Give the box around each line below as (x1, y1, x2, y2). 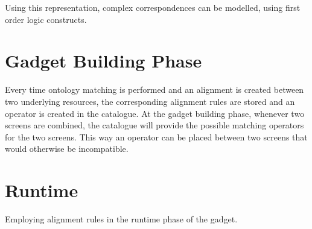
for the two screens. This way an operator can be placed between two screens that (5, 130, 308, 143)
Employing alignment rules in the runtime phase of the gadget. (5, 213, 238, 225)
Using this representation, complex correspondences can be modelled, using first (5, 1, 301, 13)
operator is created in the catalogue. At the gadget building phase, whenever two (5, 107, 305, 119)
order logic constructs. (5, 13, 87, 25)
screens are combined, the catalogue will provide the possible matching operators (5, 119, 304, 131)
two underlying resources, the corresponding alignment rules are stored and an (5, 95, 295, 107)
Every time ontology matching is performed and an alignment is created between (5, 83, 304, 96)
